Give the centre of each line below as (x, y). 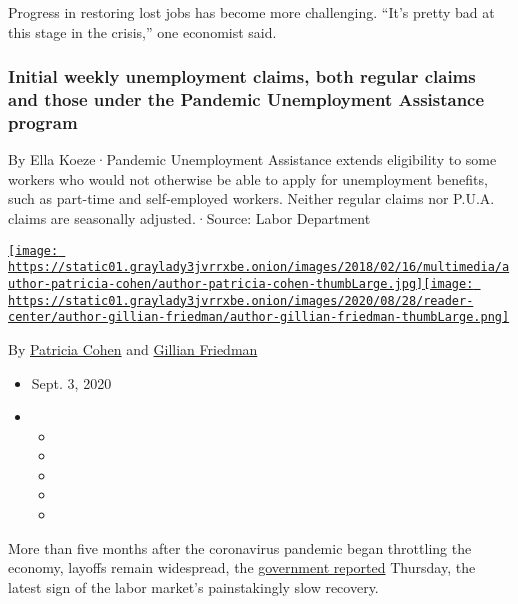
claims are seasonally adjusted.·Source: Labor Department (189, 218)
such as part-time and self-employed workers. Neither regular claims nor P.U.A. (251, 198)
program (43, 121)
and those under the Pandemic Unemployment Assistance (246, 99)
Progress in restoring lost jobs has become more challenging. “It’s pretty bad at (251, 12)
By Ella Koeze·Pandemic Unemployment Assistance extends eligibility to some (252, 159)
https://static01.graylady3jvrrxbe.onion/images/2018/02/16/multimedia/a (259, 267)
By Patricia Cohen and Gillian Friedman (133, 348)
